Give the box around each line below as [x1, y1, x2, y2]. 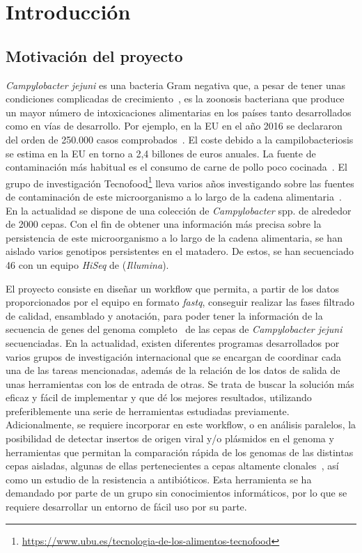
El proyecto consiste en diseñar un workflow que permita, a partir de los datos [6, 281, 340, 295]
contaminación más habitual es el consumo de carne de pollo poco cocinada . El [6, 159, 347, 174]
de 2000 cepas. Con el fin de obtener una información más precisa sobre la [6, 217, 322, 231]
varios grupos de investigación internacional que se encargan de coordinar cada [6, 349, 341, 364]
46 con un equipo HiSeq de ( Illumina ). [6, 257, 169, 272]
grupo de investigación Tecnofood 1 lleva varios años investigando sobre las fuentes [6, 173, 354, 190]
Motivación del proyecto [6, 45, 183, 66]
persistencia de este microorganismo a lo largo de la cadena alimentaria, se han [6, 230, 343, 244]
